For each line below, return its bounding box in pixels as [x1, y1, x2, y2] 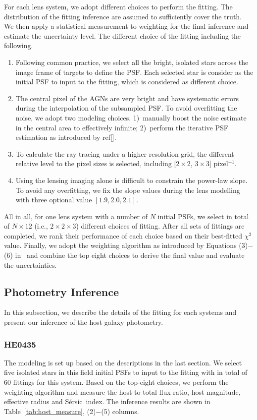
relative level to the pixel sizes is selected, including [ [15, 158, 176, 169]
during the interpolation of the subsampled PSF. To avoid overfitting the [15, 103, 237, 113]
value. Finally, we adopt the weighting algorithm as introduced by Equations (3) [4, 240, 248, 250]
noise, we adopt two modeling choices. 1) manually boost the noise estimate [15, 112, 247, 122]
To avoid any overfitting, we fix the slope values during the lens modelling [15, 184, 240, 195]
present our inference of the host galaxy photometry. [4, 317, 163, 327]
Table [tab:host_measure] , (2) [4, 406, 96, 416]
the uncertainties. [4, 259, 57, 270]
